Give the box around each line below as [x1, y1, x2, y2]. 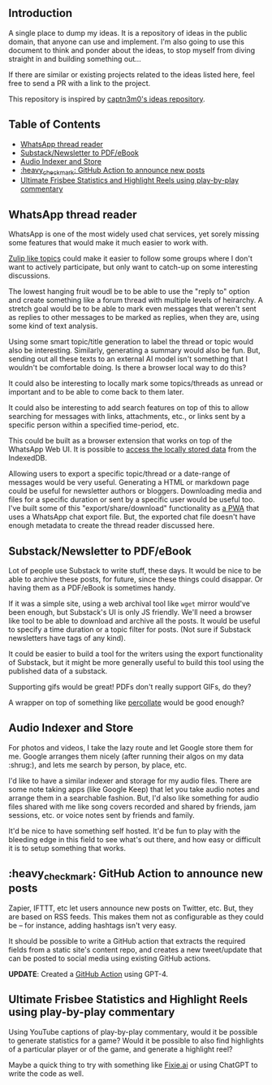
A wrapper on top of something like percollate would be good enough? [8, 698, 245, 707]
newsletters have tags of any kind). [8, 633, 126, 643]
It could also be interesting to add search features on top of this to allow [8, 403, 249, 413]
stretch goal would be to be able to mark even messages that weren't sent [8, 304, 257, 313]
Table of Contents [8, 118, 101, 132]
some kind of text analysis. [8, 321, 98, 331]
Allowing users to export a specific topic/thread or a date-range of [8, 469, 231, 478]
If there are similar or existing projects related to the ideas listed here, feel [8, 69, 256, 80]
